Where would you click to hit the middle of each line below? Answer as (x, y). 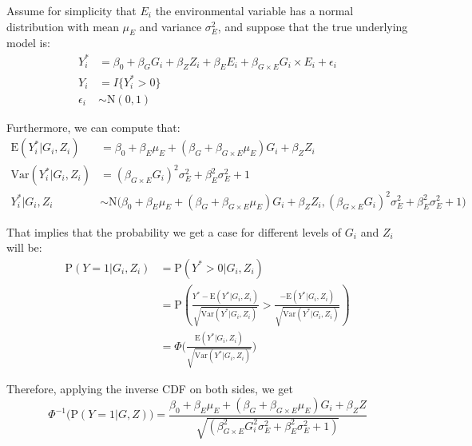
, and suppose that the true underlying (313, 26)
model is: (28, 43)
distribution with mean (63, 26)
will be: (24, 247)
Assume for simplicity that (71, 10)
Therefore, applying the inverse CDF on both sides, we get (150, 389)
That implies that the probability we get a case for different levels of (174, 231)
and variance (171, 26)
